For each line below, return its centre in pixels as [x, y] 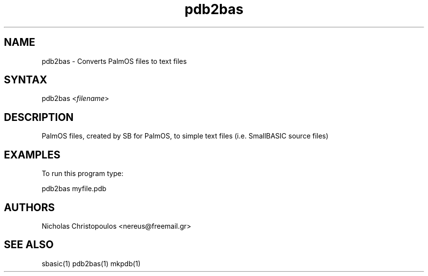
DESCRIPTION [39, 117]
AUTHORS [30, 207]
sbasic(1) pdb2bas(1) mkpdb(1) [91, 263]
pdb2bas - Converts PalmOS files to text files [114, 61]
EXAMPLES [32, 155]
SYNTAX [26, 80]
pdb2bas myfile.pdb [74, 189]
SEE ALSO [29, 245]
